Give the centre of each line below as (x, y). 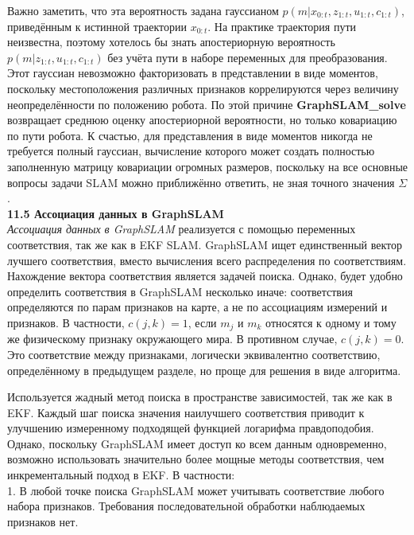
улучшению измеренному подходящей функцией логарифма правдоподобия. (191, 428)
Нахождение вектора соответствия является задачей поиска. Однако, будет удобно (205, 276)
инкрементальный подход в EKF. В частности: (121, 475)
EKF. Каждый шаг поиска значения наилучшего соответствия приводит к (186, 412)
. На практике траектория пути (282, 26)
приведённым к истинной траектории (97, 26)
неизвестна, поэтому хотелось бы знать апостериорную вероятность (171, 42)
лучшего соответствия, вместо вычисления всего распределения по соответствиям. (207, 260)
